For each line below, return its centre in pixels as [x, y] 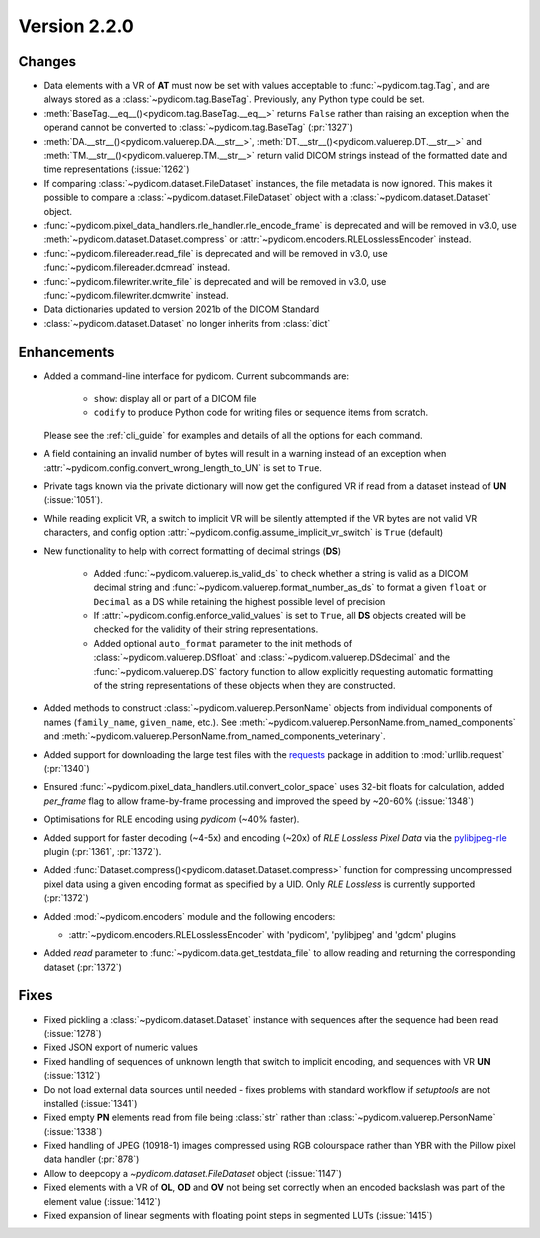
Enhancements [66, 351]
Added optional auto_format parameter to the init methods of [223, 643]
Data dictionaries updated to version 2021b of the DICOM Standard [181, 309]
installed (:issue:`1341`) [90, 1103]
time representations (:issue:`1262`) [116, 169]
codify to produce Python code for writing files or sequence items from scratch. [261, 412]
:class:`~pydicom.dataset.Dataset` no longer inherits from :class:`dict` [187, 323]
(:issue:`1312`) [72, 1076]
